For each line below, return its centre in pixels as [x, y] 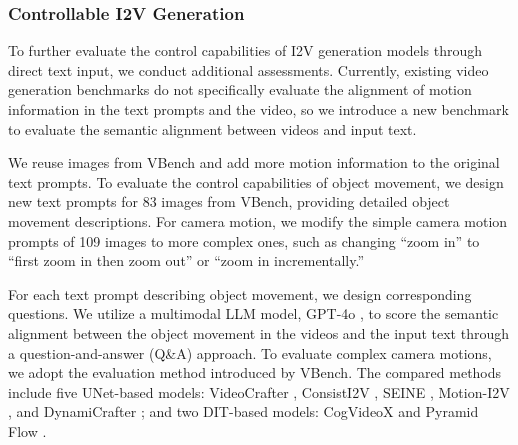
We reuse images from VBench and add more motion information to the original [254, 162]
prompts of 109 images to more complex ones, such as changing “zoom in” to [244, 240]
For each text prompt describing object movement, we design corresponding [240, 293]
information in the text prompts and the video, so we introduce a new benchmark [258, 109]
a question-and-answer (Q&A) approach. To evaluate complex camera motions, [250, 352]
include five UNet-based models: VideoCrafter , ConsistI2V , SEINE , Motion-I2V [259, 391]
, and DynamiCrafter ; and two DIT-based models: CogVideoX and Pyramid [243, 411]
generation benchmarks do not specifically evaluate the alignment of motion [240, 89]
